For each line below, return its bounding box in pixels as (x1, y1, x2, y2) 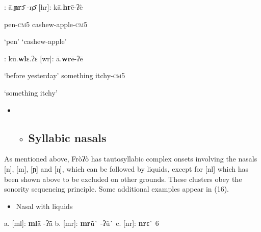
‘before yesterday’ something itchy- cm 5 (4, 70, 125, 81)
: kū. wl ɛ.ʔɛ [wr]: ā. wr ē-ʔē (4, 53, 83, 63)
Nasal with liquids (16, 200, 73, 211)
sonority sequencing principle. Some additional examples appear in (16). (4, 183, 229, 194)
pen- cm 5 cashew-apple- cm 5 (4, 18, 88, 29)
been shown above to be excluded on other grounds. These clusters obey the (4, 173, 242, 184)
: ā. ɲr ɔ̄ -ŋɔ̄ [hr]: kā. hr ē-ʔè (4, 2, 83, 12)
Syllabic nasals (28, 129, 107, 145)
